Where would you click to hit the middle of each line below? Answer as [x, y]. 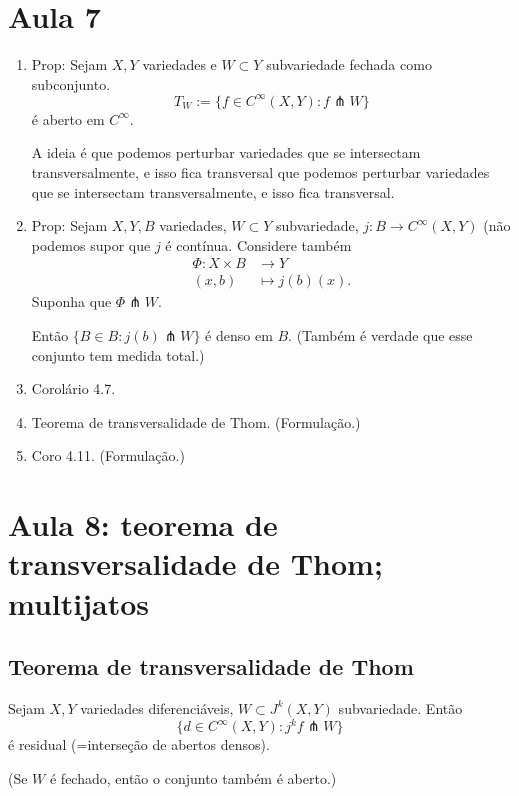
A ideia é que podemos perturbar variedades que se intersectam [226, 152]
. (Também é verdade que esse [380, 335]
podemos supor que [91, 244]
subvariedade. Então [400, 707]
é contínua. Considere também [258, 244]
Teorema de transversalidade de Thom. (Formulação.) [196, 421]
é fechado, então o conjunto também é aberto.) [193, 777]
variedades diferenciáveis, [157, 707]
